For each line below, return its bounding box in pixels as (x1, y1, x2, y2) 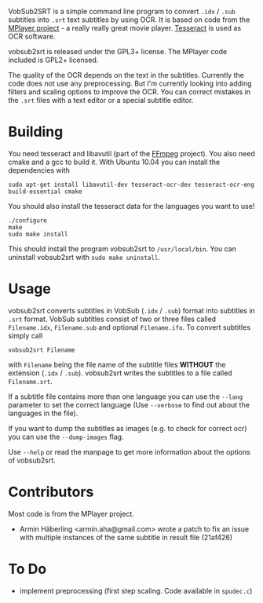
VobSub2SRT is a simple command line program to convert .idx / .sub (8, 7, 236, 16)
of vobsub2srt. (8, 455, 57, 465)
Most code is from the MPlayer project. (8, 509, 135, 518)
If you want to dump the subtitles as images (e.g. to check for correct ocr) (8, 423, 247, 433)
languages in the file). (8, 408, 79, 418)
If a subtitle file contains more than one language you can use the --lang (8, 392, 243, 401)
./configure (8, 216, 47, 225)
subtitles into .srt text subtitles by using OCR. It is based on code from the (8, 15, 250, 24)
